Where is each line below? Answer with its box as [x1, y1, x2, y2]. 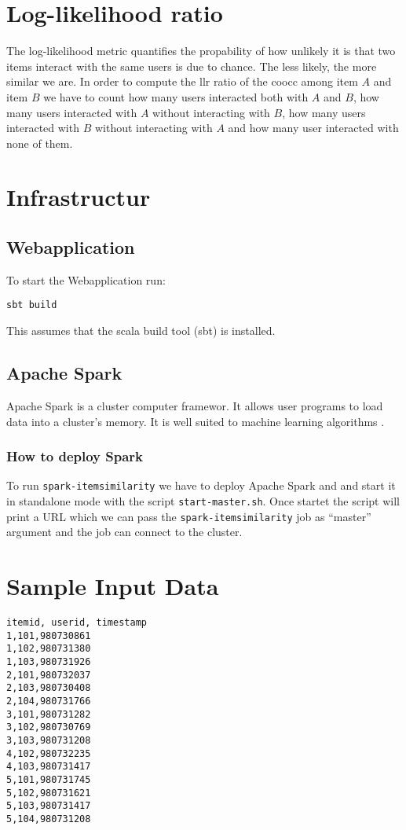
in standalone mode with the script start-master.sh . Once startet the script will [6, 492, 400, 509]
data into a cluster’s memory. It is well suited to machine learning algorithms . [6, 413, 385, 429]
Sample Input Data [6, 570, 219, 602]
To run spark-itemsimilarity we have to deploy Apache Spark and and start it [6, 477, 396, 494]
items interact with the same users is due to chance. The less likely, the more [6, 57, 377, 74]
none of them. [6, 134, 73, 151]
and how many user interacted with [228, 119, 399, 136]
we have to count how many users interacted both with [43, 88, 309, 105]
